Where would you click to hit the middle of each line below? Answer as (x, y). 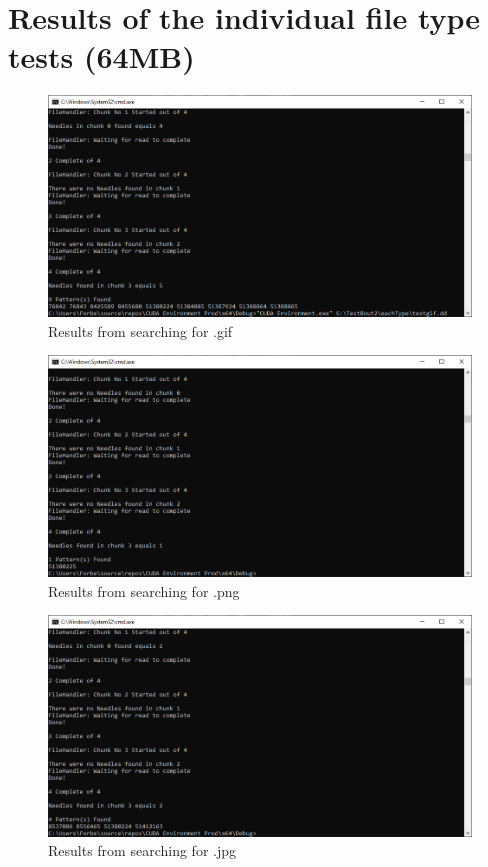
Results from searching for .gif (140, 330)
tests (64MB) (101, 56)
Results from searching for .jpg (142, 850)
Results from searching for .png (144, 590)
